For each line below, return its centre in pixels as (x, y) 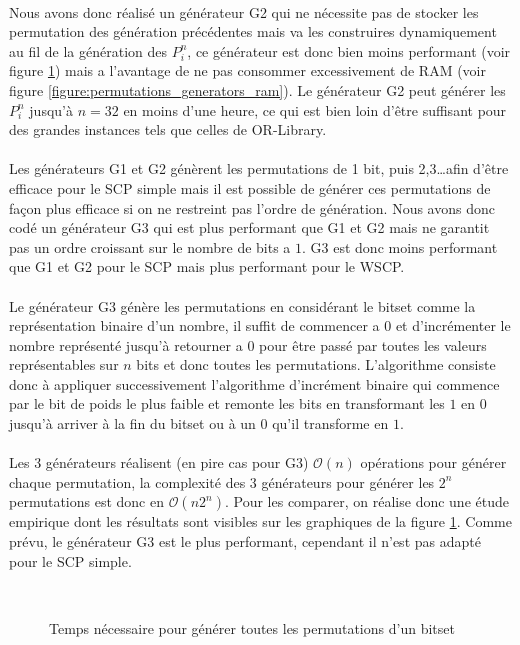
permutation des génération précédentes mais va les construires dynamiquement (253, 31)
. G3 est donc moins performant (400, 246)
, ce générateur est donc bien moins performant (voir (349, 50)
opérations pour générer (433, 462)
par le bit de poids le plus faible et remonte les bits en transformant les (227, 403)
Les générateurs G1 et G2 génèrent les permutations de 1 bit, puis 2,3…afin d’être (259, 168)
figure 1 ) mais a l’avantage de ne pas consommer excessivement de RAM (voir (247, 70)
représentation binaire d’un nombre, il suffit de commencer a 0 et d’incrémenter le (260, 325)
